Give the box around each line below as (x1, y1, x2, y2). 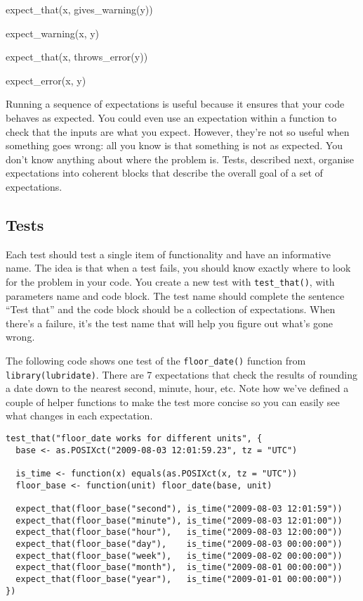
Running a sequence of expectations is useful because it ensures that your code (6, 96, 345, 111)
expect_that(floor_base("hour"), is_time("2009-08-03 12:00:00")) (15, 527, 343, 538)
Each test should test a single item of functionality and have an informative (6, 246, 331, 261)
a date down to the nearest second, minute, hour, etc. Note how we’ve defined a (6, 381, 349, 396)
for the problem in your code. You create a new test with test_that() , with (6, 274, 335, 289)
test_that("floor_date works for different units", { (6, 434, 263, 444)
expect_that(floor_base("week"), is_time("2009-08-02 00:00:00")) (15, 550, 343, 561)
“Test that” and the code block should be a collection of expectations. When (6, 302, 336, 317)
